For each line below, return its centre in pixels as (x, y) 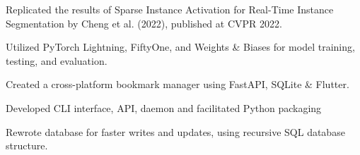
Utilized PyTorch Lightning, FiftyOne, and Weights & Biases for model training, (180, 47)
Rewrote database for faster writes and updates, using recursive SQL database (175, 131)
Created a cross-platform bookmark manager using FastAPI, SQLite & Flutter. (178, 84)
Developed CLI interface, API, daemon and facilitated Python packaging (164, 107)
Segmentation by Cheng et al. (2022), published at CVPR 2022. (144, 23)
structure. (27, 145)
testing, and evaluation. (57, 60)
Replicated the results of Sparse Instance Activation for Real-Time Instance (170, 9)
